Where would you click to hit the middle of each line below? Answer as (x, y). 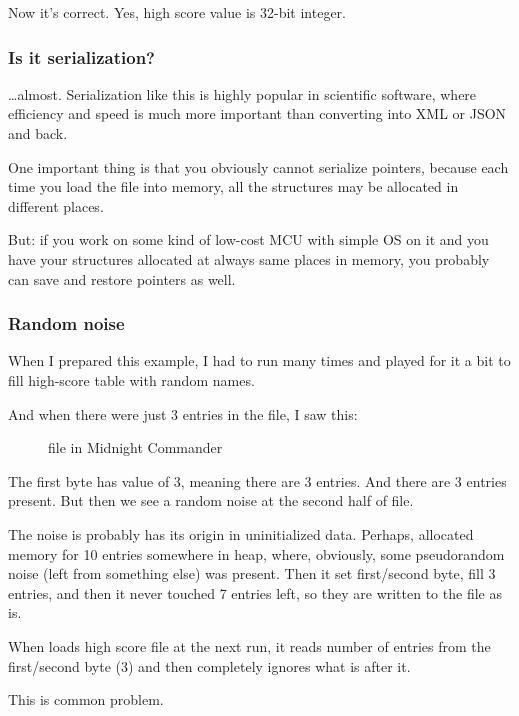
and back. (38, 133)
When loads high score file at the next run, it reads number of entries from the (249, 645)
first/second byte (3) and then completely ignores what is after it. (209, 665)
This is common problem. (86, 699)
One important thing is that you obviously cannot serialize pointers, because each (258, 166)
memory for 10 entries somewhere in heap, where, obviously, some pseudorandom (256, 553)
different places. (56, 205)
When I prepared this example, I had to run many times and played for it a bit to (259, 360)
